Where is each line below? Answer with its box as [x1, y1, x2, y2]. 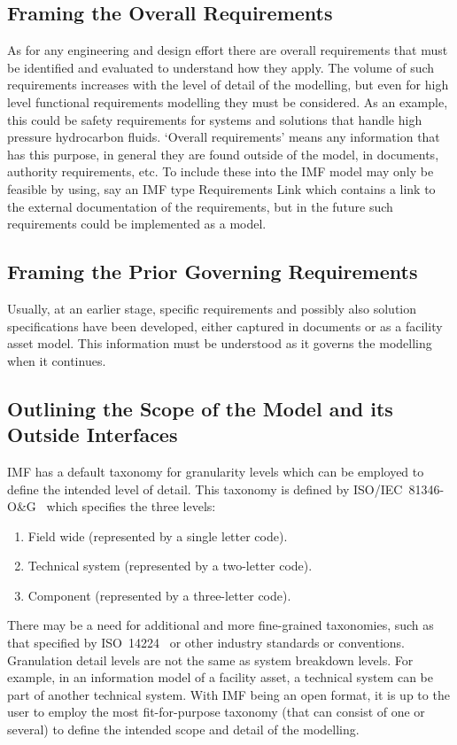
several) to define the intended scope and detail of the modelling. [7, 720, 360, 739]
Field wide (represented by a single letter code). [27, 526, 288, 545]
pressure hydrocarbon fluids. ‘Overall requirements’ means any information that [7, 128, 440, 146]
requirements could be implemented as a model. [7, 214, 267, 233]
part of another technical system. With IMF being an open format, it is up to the [7, 685, 450, 703]
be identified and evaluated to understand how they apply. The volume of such [7, 58, 435, 76]
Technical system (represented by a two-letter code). [27, 556, 313, 575]
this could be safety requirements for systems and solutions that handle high [7, 110, 422, 128]
